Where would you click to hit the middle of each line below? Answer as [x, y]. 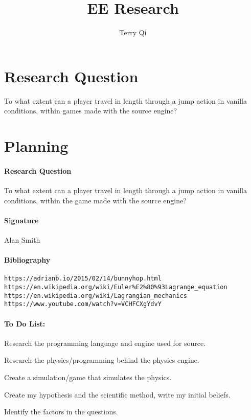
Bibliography [27, 260]
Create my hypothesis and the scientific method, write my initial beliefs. [117, 394]
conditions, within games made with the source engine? [91, 111]
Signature [21, 220]
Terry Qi [133, 32]
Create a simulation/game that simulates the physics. [88, 377]
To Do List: [25, 323]
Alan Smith [22, 240]
